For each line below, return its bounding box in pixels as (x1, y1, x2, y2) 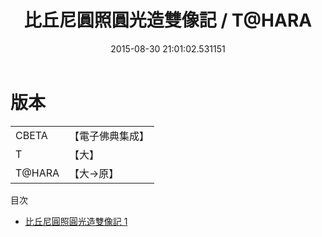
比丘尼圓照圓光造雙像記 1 (24, 215, 128, 227)
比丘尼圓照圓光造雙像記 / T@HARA (23, 9, 313, 32)
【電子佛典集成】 (69, 129, 150, 143)
